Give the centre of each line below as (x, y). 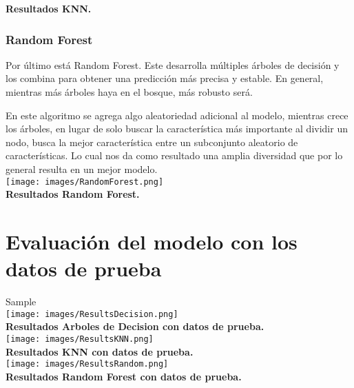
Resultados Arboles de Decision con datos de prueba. (135, 326)
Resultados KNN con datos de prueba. (100, 351)
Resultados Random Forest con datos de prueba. (124, 376)
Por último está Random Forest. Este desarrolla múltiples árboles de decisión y (173, 64)
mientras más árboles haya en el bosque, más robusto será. (129, 92)
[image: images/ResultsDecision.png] (92, 314)
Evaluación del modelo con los (152, 241)
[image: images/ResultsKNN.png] (80, 339)
